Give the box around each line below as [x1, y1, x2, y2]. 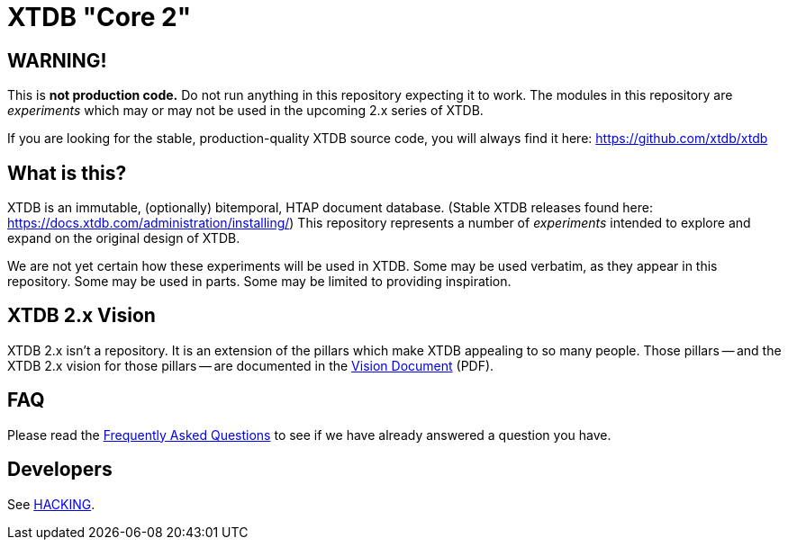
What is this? [7, 161, 127, 184]
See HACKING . [7, 496, 95, 512]
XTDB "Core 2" [7, 2, 192, 32]
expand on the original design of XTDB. [7, 230, 240, 247]
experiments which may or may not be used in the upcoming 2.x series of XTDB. [7, 103, 484, 119]
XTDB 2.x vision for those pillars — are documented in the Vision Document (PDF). [7, 357, 494, 373]
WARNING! [7, 49, 107, 72]
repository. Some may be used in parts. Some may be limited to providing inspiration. [7, 273, 512, 290]
